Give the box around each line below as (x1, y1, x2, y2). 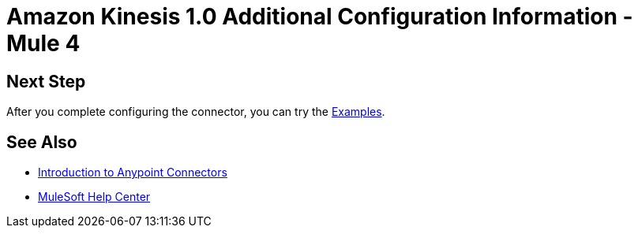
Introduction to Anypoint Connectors (38, 165, 227, 180)
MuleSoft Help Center (38, 190, 151, 204)
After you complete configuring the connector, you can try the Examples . (6, 105, 385, 119)
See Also (6, 132, 77, 152)
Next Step (6, 71, 86, 91)
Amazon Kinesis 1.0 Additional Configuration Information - (6, 3, 633, 30)
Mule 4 (6, 30, 81, 57)
